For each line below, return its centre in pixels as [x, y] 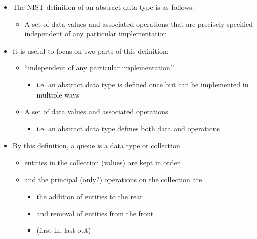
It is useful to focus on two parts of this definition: [91, 50]
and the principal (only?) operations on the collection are [113, 179]
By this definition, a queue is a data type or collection [96, 145]
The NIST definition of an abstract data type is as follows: [103, 7]
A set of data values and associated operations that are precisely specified [139, 23]
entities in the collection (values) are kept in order [102, 162]
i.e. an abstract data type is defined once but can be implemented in [143, 84]
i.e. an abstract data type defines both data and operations [128, 128]
